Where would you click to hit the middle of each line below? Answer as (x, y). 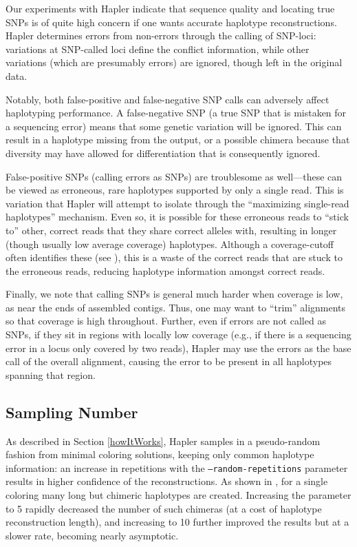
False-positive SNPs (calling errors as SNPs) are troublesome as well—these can (174, 176)
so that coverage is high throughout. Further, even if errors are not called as (166, 321)
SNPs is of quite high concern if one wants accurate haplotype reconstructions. (171, 22)
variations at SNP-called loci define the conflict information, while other (158, 49)
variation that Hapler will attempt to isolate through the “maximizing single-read (177, 203)
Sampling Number (72, 412)
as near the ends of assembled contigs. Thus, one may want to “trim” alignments (176, 307)
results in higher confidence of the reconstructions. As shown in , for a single (167, 481)
